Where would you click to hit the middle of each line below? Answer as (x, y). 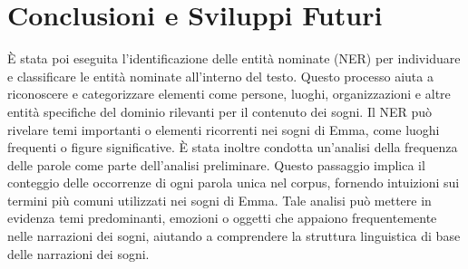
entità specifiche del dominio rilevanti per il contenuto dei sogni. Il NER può (220, 111)
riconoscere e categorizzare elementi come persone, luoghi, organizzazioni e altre (229, 94)
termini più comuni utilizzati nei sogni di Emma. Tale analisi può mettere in (219, 200)
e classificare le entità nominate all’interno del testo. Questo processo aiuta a (220, 76)
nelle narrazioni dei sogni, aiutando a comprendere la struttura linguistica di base (234, 236)
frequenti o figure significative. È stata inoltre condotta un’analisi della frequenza (233, 147)
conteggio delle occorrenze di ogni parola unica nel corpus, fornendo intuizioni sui (234, 183)
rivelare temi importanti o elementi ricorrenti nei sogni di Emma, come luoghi (224, 129)
